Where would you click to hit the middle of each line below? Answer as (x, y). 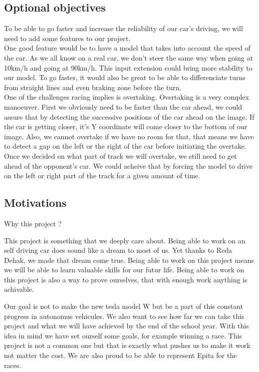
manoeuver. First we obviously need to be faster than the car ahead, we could (123, 106)
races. (13, 365)
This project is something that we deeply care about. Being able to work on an (125, 240)
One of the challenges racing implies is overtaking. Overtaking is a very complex (127, 97)
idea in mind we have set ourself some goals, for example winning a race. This (123, 335)
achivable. (19, 289)
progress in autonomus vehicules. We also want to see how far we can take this (124, 316)
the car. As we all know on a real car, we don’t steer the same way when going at (129, 57)
